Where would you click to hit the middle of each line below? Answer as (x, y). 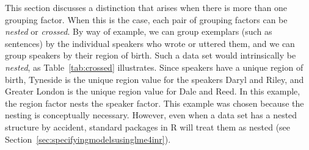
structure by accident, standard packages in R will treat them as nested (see (148, 127)
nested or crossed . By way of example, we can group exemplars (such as (139, 31)
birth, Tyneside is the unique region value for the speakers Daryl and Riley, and (154, 79)
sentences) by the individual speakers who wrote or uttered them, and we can (150, 43)
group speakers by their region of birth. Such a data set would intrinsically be (151, 55)
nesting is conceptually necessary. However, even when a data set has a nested (151, 115)
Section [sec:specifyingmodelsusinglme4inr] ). (88, 139)
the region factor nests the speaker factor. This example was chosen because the (154, 103)
